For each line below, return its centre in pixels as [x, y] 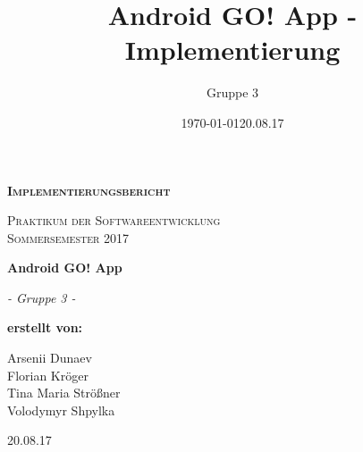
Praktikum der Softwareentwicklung [114, 220]
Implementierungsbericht [89, 190]
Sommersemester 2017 [68, 237]
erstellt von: [45, 327]
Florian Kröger [48, 375]
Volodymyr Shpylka [61, 410]
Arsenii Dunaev [50, 358]
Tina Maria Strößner [64, 393]
